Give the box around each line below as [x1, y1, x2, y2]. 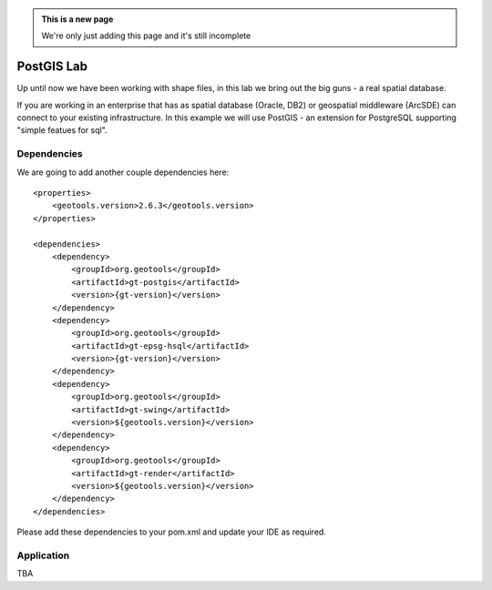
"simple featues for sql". [16, 125, 108, 136]
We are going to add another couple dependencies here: [16, 167, 230, 178]
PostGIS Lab [16, 59, 88, 75]
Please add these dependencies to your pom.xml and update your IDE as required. [16, 526, 327, 537]
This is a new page [41, 14, 114, 25]
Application [16, 549, 70, 562]
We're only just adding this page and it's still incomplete [41, 30, 251, 41]
